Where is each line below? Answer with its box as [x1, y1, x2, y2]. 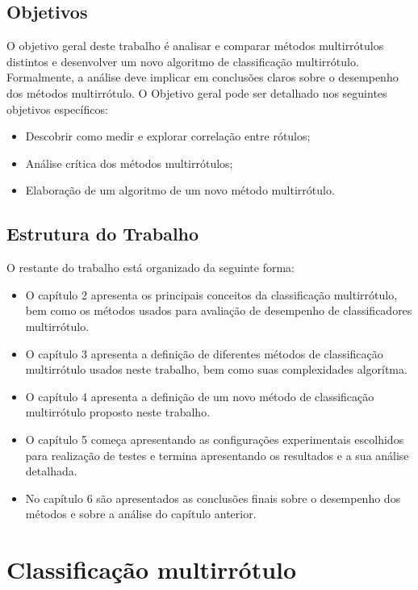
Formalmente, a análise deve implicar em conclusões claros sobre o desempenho [6, 69, 399, 86]
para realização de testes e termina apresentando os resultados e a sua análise [25, 446, 409, 463]
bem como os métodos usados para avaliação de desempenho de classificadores [25, 302, 412, 319]
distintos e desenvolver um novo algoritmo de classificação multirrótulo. [6, 52, 359, 69]
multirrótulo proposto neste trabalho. [25, 404, 211, 421]
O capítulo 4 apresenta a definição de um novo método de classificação [25, 387, 374, 404]
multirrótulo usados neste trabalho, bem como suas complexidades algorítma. [25, 361, 408, 378]
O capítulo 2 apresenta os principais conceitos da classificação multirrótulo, [25, 286, 398, 303]
